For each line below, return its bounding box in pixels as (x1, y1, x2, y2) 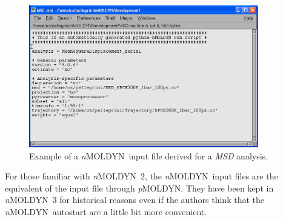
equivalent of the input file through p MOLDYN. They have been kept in (5, 181, 274, 194)
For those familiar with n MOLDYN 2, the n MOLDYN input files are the (5, 170, 278, 182)
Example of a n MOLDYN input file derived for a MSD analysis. (29, 149, 268, 162)
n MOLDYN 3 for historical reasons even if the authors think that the (5, 193, 264, 206)
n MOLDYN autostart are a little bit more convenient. (5, 205, 207, 218)
